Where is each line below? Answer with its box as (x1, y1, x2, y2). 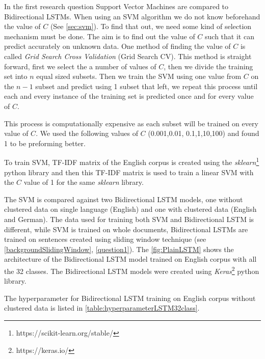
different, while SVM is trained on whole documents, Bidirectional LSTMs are (4, 224, 248, 234)
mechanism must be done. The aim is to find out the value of (4, 31, 195, 41)
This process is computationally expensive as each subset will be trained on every (4, 118, 258, 128)
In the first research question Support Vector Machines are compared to (4, 1, 229, 11)
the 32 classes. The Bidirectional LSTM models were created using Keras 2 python (4, 264, 259, 276)
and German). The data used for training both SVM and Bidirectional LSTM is (4, 213, 254, 224)
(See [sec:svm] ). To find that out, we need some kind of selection (50, 21, 252, 32)
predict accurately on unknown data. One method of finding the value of (4, 41, 231, 51)
